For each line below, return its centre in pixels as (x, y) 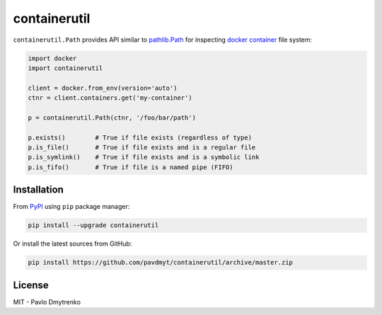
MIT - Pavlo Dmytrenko (47, 302)
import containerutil (65, 68)
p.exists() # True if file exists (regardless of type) (140, 137)
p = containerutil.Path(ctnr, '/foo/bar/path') (112, 118)
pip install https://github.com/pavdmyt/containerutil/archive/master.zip (161, 263)
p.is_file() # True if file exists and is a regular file (142, 148)
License (31, 285)
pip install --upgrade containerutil (93, 225)
